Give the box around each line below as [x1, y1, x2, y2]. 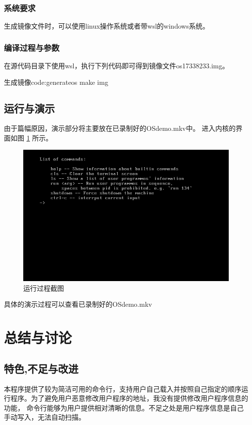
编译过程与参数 [4, 41, 60, 53]
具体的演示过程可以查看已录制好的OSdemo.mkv [4, 299, 152, 309]
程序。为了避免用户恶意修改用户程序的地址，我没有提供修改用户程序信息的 [10, 393, 248, 403]
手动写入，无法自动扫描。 [4, 412, 85, 422]
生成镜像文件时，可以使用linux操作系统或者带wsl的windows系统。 [4, 21, 209, 31]
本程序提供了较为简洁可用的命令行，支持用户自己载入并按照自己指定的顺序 [4, 383, 241, 394]
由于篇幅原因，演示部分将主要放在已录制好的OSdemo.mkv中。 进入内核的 [4, 123, 236, 133]
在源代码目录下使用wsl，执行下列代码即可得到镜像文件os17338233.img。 [4, 61, 229, 71]
